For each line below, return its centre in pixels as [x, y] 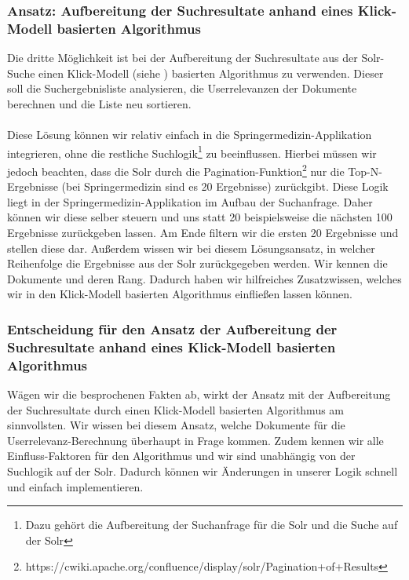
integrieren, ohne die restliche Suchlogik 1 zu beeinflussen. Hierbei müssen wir [192, 151]
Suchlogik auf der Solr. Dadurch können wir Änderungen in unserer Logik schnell [203, 471]
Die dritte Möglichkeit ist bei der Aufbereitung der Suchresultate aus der [183, 58]
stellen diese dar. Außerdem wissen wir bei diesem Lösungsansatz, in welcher [191, 248]
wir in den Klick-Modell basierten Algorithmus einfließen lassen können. [180, 294]
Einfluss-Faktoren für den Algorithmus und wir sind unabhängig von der [181, 456]
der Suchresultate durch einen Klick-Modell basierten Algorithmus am [176, 409]
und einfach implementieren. [75, 486]
